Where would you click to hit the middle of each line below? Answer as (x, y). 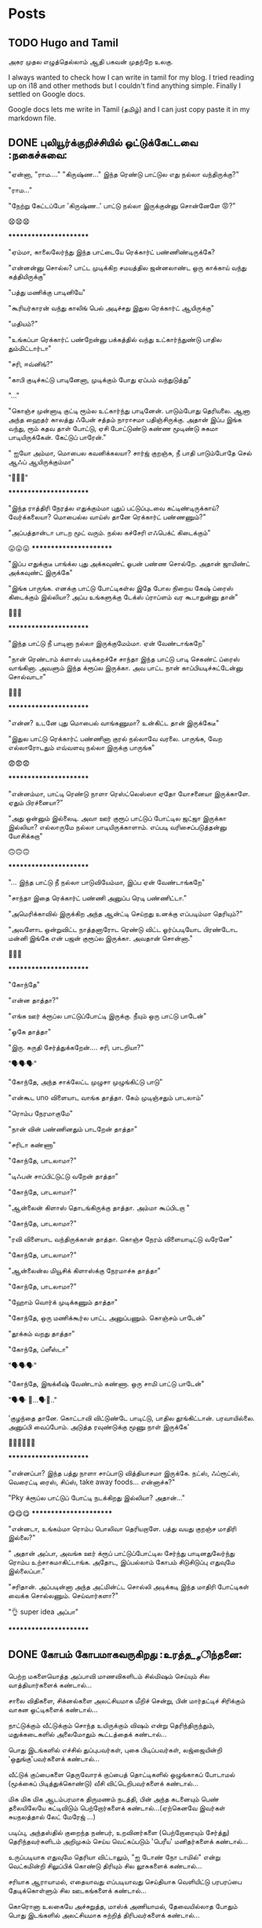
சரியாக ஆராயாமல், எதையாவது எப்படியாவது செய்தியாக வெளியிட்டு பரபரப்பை (125, 1882)
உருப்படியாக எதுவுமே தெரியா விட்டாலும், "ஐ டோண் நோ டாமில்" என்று (115, 1856)
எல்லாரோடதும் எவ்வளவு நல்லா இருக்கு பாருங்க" (82, 747)
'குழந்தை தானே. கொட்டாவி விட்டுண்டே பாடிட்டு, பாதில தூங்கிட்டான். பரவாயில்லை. (131, 1417)
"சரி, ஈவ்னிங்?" (31, 363)
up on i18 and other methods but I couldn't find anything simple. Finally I (125, 86)
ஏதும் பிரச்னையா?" (36, 802)
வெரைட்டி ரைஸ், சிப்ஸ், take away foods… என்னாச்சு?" (92, 1482)
